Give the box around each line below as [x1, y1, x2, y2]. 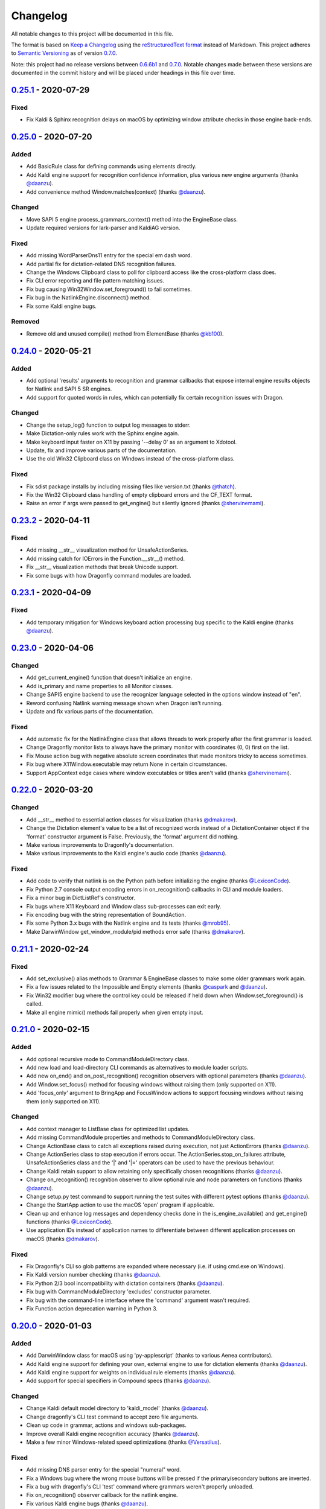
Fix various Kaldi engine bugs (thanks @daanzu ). [26, 1500, 149, 1507]
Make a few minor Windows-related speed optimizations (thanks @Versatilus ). [26, 1438, 222, 1446]
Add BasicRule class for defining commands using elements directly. [26, 163, 197, 170]
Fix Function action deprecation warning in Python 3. [26, 1304, 158, 1312]
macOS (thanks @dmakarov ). [26, 1235, 100, 1242]
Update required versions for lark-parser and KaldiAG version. [26, 224, 181, 232]
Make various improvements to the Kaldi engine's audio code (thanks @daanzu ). [26, 850, 227, 857]
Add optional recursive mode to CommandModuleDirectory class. [26, 1055, 190, 1062]
